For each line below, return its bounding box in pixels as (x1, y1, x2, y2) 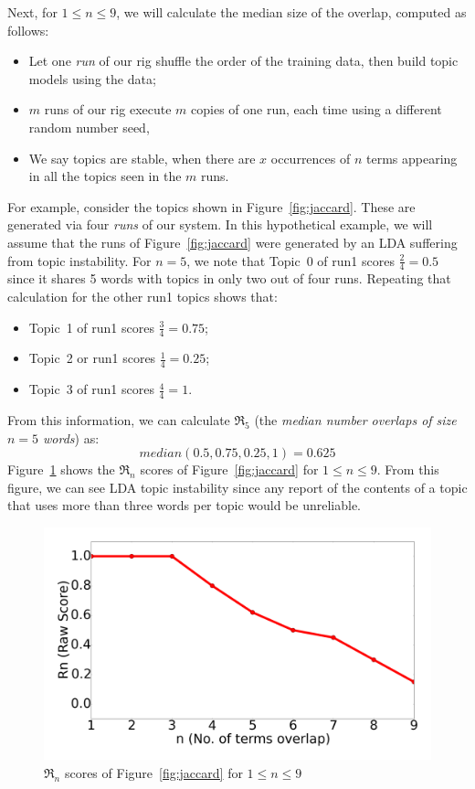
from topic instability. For (7, 251, 152, 270)
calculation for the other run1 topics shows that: (7, 286, 278, 305)
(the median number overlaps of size (254, 410, 457, 430)
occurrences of (270, 148, 351, 167)
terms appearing (366, 148, 458, 167)
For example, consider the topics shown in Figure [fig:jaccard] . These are (7, 197, 416, 216)
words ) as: (43, 428, 100, 447)
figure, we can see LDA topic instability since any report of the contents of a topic (7, 477, 468, 496)
